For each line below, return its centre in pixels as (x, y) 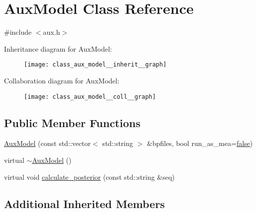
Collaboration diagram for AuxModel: (62, 80)
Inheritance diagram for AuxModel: (58, 48)
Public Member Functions (72, 122)
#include (18, 32)
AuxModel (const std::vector (48, 143)
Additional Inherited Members (84, 203)
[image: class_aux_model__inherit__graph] (95, 65)
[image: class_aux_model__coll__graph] (90, 97)
